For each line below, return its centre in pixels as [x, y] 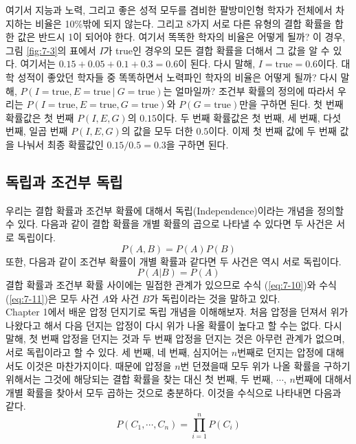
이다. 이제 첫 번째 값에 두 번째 [272, 131]
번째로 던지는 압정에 [280, 352]
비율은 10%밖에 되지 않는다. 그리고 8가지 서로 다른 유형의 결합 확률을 [183, 23]
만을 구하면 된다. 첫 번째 [291, 104]
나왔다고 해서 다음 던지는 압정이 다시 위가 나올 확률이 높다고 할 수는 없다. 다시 [174, 325]
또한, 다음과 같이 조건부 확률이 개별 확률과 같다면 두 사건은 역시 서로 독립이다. [174, 261]
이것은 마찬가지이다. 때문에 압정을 [99, 365]
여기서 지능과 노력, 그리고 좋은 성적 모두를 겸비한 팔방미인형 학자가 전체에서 [169, 10]
